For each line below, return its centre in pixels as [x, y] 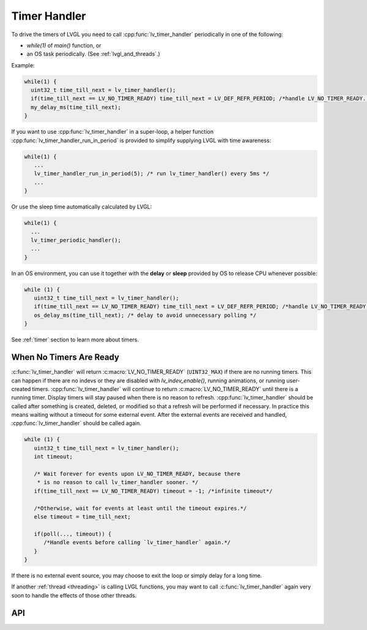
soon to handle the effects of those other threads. [74, 595]
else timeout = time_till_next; [82, 517]
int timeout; [54, 457]
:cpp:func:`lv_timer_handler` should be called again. [76, 423]
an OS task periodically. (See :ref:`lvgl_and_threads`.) [93, 54]
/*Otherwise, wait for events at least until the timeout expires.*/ [140, 508]
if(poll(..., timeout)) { [73, 534]
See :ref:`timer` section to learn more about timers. [75, 340]
